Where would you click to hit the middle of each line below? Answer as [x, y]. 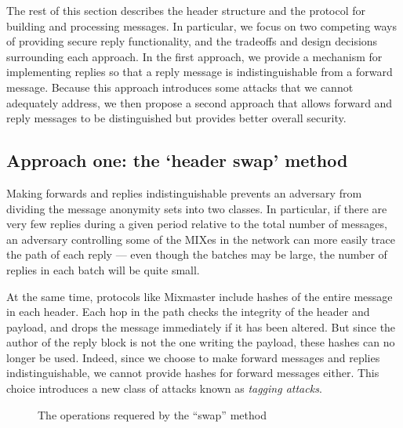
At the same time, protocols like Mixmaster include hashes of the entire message [200, 296]
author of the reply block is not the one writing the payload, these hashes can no [201, 342]
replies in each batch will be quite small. [103, 269]
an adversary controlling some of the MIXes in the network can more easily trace [201, 239]
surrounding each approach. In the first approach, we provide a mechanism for [194, 56]
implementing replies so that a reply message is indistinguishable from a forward [200, 72]
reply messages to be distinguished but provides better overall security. [176, 118]
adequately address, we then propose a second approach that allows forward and [200, 102]
